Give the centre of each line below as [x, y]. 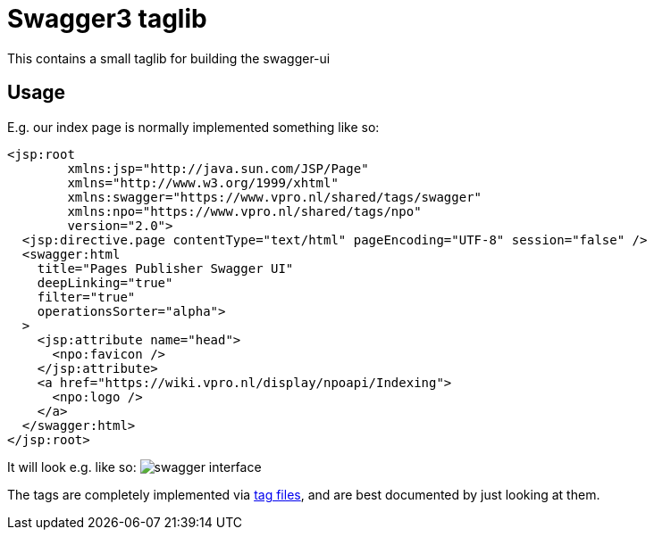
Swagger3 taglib [107, 19]
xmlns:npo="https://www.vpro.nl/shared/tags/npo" [244, 211]
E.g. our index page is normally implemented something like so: [193, 127]
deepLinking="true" [105, 282]
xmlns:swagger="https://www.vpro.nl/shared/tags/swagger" [275, 197]
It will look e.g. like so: [72, 467]
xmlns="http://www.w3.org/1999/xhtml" [203, 182]
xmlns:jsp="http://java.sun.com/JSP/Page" [218, 168]
